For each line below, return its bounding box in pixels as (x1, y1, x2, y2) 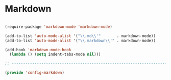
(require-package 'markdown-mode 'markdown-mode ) (5, 24, 113, 29)
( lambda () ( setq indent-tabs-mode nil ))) (9, 52, 101, 57)
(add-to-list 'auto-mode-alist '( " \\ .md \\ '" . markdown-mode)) (5, 33, 156, 38)
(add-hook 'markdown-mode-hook (5, 47, 71, 52)
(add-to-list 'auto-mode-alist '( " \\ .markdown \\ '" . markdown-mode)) (5, 38, 156, 43)
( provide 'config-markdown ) (5, 70, 65, 75)
